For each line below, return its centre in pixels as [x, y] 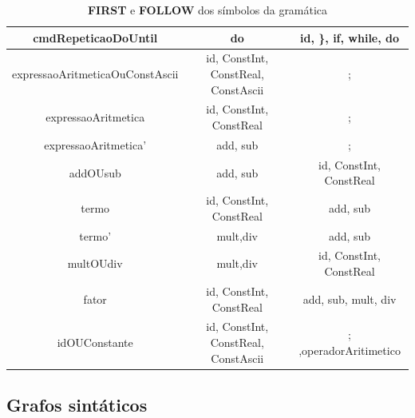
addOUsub [95, 172]
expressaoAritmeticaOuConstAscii [95, 74]
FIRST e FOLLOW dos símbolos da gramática [207, 10]
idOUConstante [95, 342]
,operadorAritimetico [350, 350]
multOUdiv [95, 263]
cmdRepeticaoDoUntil [95, 37]
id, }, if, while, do [350, 37]
